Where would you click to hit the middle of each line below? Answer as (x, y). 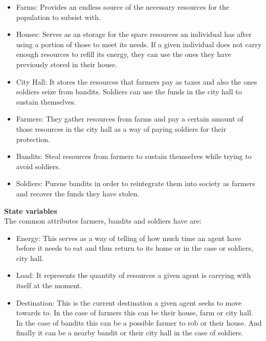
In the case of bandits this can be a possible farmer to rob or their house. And (139, 322)
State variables (31, 210)
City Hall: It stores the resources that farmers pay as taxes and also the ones (137, 81)
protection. (33, 139)
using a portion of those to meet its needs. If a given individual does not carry (139, 44)
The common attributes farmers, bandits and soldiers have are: (103, 221)
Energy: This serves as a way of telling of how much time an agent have (129, 238)
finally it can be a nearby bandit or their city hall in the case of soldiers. (130, 333)
